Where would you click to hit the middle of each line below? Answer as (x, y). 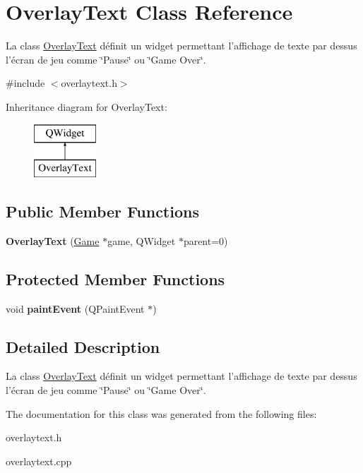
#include (25, 83)
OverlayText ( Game (53, 240)
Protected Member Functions (115, 279)
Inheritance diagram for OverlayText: (87, 106)
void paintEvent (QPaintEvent (75, 308)
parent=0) (206, 240)
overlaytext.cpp (39, 461)
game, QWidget (142, 240)
